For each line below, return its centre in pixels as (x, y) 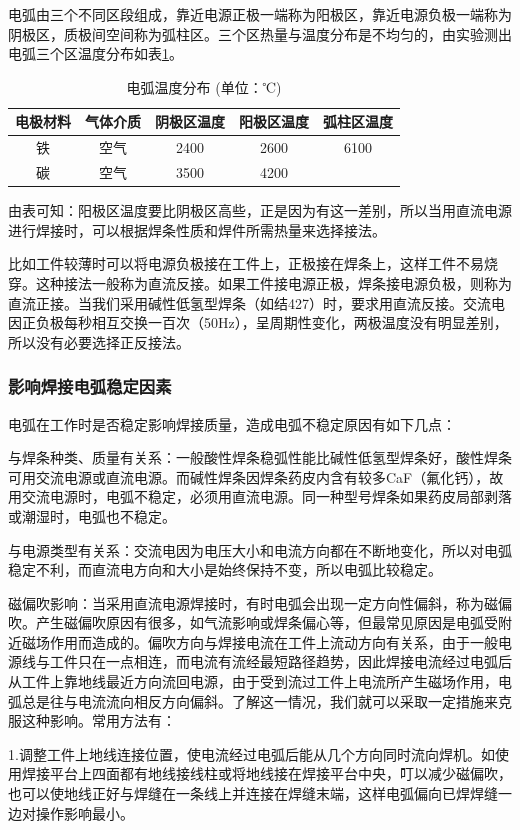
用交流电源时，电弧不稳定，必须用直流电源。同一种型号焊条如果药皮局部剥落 (260, 496)
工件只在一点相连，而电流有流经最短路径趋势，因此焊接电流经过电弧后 (280, 661)
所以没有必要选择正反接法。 (99, 341)
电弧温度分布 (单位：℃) (204, 86)
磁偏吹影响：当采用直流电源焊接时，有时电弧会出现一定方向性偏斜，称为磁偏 (260, 602)
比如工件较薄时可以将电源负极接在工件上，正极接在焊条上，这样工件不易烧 (253, 263)
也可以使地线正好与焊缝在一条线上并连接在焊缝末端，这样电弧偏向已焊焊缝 (253, 793)
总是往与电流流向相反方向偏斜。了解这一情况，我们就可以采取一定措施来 (259, 700)
